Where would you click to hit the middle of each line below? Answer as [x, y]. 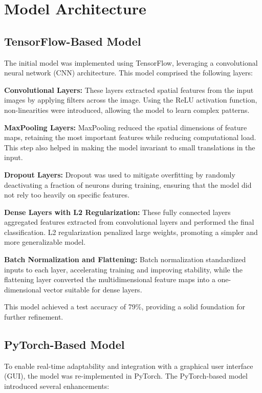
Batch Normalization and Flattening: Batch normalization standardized [125, 259]
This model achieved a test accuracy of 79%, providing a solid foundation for [125, 307]
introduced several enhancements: [57, 386]
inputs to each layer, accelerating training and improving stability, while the [123, 269]
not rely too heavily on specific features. [67, 195]
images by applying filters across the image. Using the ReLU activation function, [131, 100]
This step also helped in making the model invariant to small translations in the [130, 147]
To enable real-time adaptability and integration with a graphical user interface [129, 366]
